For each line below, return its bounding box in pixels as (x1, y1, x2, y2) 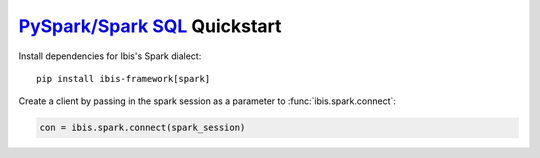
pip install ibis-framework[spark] (36, 73, 211, 84)
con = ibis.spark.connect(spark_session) (39, 122, 246, 134)
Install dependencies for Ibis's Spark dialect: (18, 50, 202, 62)
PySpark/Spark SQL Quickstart (18, 15, 282, 37)
